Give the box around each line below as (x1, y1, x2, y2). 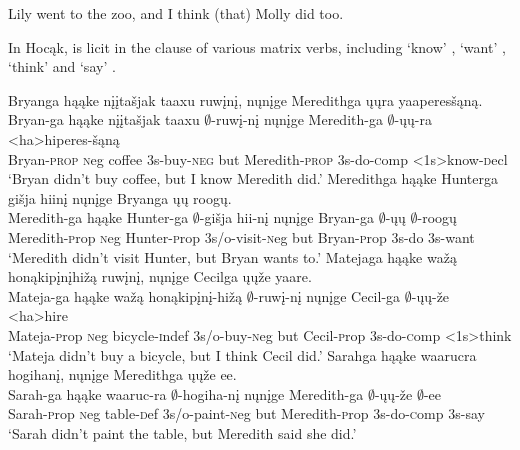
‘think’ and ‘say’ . (8, 56, 116, 77)
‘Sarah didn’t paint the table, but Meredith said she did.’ (8, 422, 357, 443)
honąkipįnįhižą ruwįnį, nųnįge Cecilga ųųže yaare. (8, 266, 312, 287)
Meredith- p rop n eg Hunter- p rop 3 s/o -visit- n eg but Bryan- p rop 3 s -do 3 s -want (8, 226, 475, 247)
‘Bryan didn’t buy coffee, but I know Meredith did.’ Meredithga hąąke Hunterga (8, 168, 499, 189)
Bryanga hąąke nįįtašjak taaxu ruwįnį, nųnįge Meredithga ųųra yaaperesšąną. (8, 89, 483, 110)
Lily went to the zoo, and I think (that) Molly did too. (8, 3, 344, 23)
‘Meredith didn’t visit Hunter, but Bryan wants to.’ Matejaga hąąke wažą (8, 246, 457, 267)
